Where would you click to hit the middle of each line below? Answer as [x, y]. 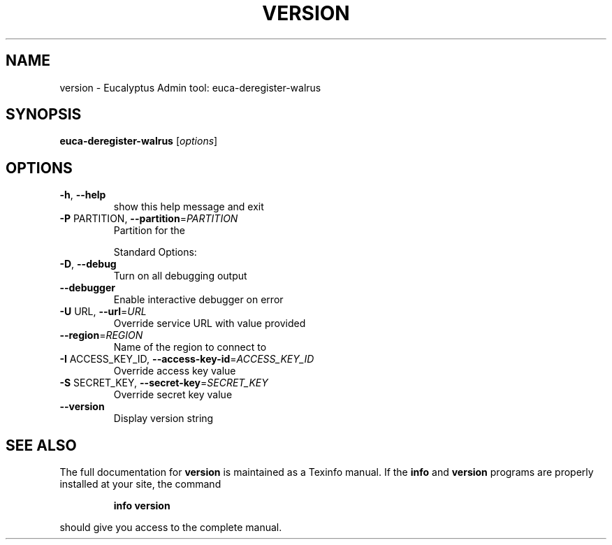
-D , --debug [88, 264]
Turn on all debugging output [180, 276]
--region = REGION [101, 335]
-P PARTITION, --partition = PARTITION [149, 219]
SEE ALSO [41, 445]
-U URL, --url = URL [103, 312]
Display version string [163, 419]
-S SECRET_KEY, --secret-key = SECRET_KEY [164, 383]
